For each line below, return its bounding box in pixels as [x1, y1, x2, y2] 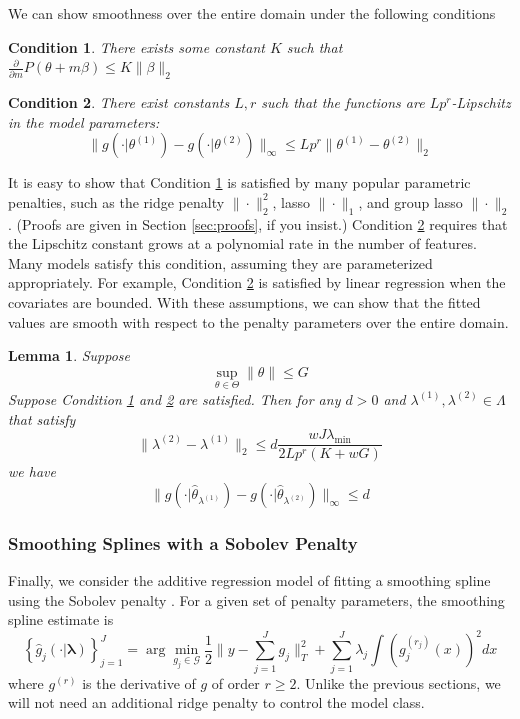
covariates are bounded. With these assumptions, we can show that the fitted [8, 291, 481, 312]
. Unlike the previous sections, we [296, 672, 501, 693]
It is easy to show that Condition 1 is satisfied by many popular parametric [8, 172, 471, 193]
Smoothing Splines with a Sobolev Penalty [8, 530, 358, 555]
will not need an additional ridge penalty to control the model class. [8, 692, 425, 713]
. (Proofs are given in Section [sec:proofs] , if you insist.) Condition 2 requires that [8, 213, 508, 234]
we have [8, 461, 56, 482]
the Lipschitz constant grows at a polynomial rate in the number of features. [8, 233, 477, 254]
